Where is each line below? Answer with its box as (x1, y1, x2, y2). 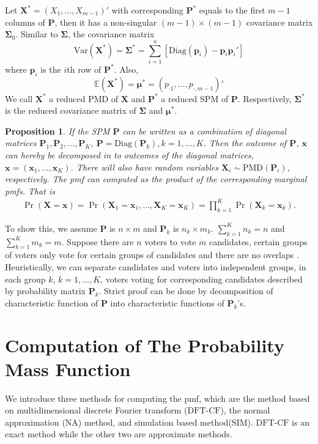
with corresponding (111, 4, 183, 16)
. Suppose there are (61, 235, 134, 248)
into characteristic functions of (110, 296, 224, 309)
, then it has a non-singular (54, 15, 157, 28)
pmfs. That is (5, 184, 55, 197)
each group (5, 272, 46, 285)
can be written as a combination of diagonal (122, 124, 287, 137)
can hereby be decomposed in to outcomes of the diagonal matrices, (5, 149, 254, 161)
